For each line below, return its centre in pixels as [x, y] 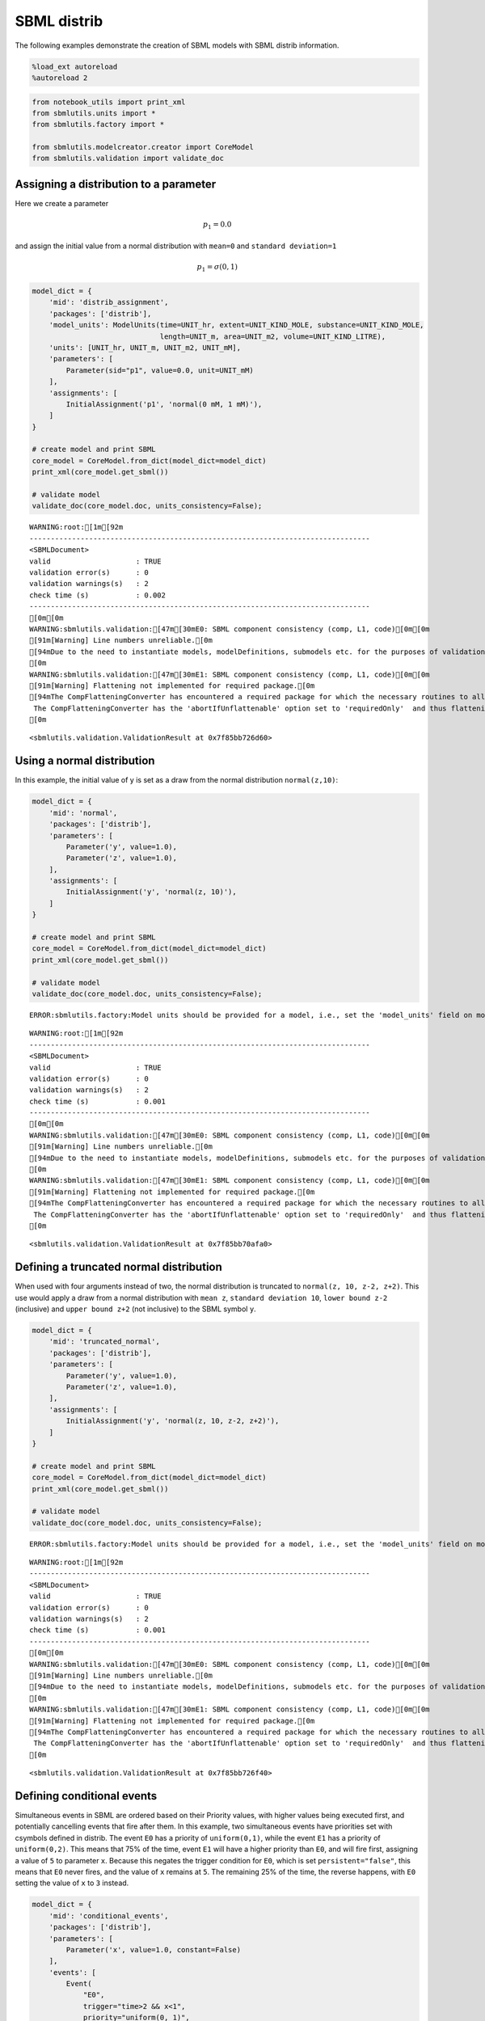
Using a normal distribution [85, 761]
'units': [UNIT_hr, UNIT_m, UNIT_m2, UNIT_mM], [145, 347]
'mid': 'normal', [83, 813]
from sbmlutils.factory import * [98, 124]
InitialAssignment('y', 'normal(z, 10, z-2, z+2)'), [173, 1421]
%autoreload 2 [60, 78]
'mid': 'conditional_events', [109, 1916]
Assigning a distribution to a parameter [116, 184]
